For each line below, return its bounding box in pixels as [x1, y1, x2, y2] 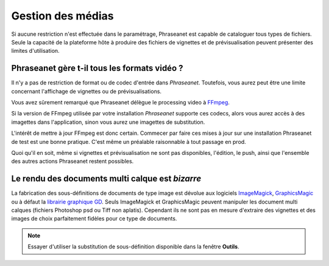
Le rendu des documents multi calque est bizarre [11, 174, 202, 184]
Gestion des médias [11, 9, 114, 22]
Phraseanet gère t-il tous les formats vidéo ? [11, 63, 183, 73]
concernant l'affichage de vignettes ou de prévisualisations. [11, 87, 161, 95]
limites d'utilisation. [11, 47, 60, 55]
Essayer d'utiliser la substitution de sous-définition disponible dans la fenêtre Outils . [27, 243, 240, 250]
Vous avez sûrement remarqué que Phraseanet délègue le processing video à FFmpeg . [11, 99, 230, 106]
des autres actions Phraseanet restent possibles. [11, 158, 134, 165]
